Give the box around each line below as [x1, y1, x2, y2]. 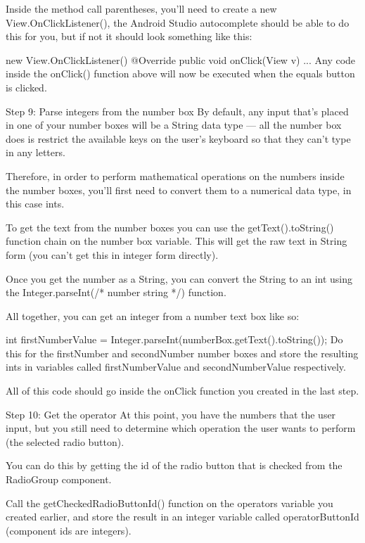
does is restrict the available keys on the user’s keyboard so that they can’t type [6, 131, 351, 146]
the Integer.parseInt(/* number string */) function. [6, 285, 226, 300]
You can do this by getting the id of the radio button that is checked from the [6, 458, 342, 473]
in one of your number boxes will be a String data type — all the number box [6, 117, 342, 132]
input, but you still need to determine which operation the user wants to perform [6, 421, 356, 435]
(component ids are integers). [6, 523, 132, 537]
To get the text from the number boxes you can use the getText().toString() [6, 219, 334, 234]
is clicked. [6, 79, 47, 94]
